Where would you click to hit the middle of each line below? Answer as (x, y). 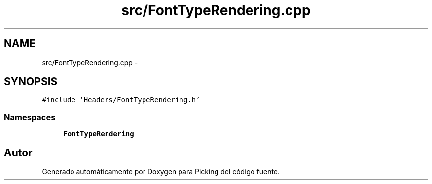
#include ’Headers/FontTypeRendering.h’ (121, 100)
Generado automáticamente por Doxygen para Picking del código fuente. (161, 172)
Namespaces (30, 117)
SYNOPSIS (31, 82)
